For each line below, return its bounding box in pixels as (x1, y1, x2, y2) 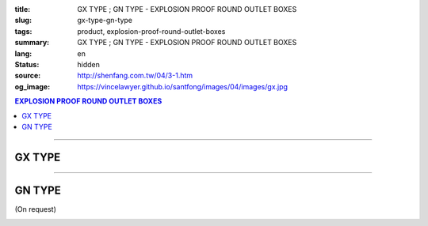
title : (14, 5, 31, 13)
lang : (14, 48, 32, 58)
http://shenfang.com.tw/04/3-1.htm (77, 71, 193, 81)
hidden (77, 59, 101, 69)
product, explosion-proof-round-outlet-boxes (77, 26, 226, 36)
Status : (14, 59, 40, 69)
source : (14, 71, 41, 81)
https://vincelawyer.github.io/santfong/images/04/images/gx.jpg (77, 81, 289, 91)
